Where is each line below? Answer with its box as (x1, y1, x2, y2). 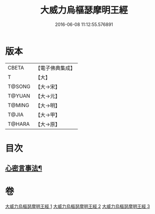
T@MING (7, 101, 29, 108)
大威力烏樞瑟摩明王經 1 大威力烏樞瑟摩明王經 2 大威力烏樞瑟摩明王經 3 (5, 203, 150, 209)
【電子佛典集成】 (35, 64, 76, 71)
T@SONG (7, 83, 31, 90)
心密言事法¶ (5, 164, 42, 172)
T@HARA (7, 120, 30, 127)
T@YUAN (7, 92, 30, 99)
